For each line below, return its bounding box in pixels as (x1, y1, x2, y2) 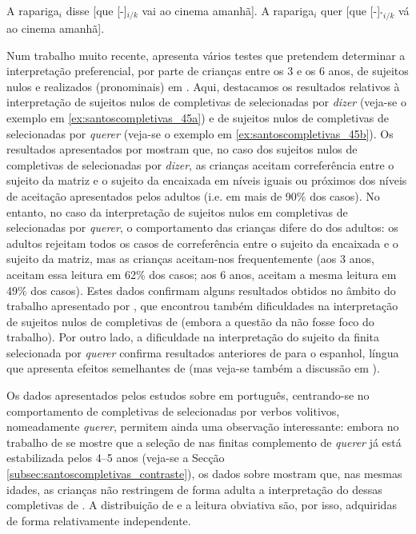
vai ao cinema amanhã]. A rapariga (142, 2, 314, 18)
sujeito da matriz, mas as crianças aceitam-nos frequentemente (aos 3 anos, (6, 250, 374, 267)
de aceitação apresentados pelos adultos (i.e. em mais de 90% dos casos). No (6, 187, 380, 204)
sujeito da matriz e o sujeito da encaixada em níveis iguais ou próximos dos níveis (6, 172, 407, 189)
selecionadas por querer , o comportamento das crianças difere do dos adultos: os (6, 219, 398, 236)
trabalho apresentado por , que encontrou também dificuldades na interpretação (6, 297, 398, 314)
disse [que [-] (66, 2, 127, 18)
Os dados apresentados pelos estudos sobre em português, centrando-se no (6, 387, 370, 404)
